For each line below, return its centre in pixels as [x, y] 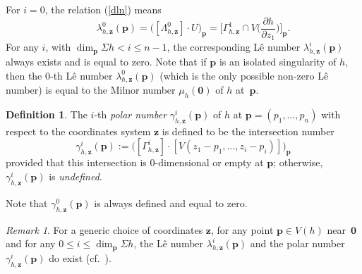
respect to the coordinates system [78, 131]
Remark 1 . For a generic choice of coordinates [104, 229]
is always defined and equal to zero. [171, 203]
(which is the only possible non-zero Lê [244, 75]
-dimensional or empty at [209, 162]
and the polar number [297, 243]
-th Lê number [82, 75]
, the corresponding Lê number [234, 47]
